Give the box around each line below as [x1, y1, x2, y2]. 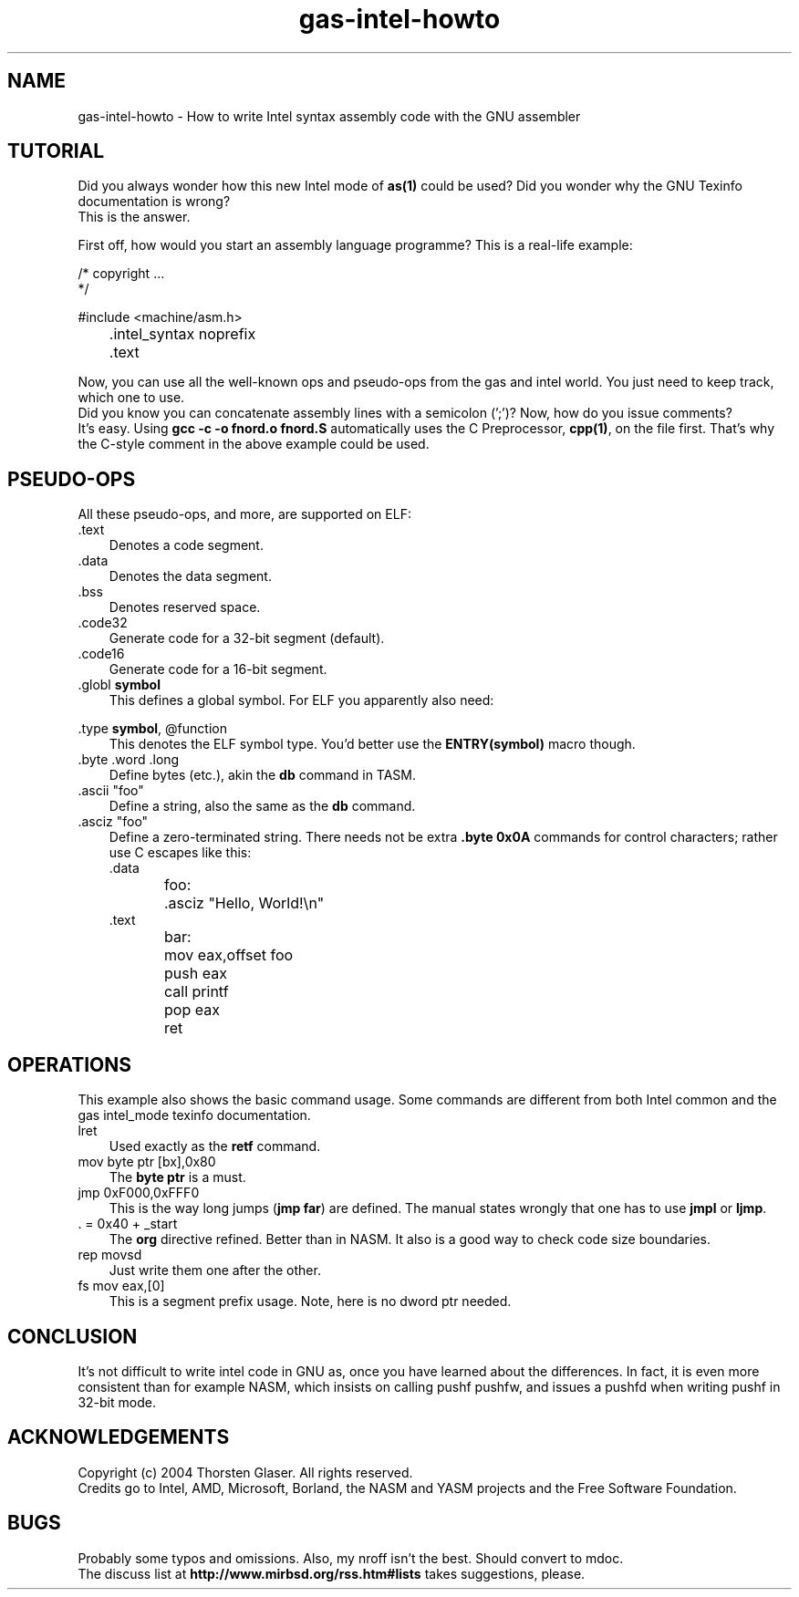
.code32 [78, 615, 128, 631]
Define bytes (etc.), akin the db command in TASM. [109, 767, 417, 783]
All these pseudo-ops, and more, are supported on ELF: [78, 506, 411, 523]
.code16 [78, 646, 125, 662]
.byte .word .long [78, 752, 180, 768]
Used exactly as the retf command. [109, 1138, 321, 1155]
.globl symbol [78, 677, 161, 693]
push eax [164, 964, 227, 983]
